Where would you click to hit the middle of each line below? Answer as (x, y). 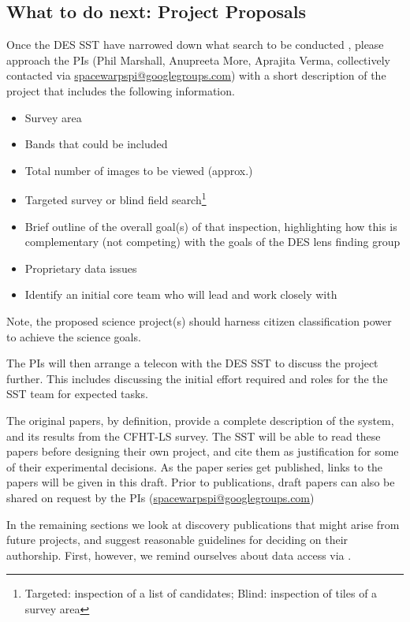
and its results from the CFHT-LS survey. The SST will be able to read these (194, 436)
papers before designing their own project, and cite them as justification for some (203, 451)
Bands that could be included (96, 144)
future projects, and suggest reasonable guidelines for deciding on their (177, 540)
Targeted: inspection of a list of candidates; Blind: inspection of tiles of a (201, 593)
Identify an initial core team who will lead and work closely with (181, 294)
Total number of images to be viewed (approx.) (139, 170)
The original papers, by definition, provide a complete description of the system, (200, 420)
